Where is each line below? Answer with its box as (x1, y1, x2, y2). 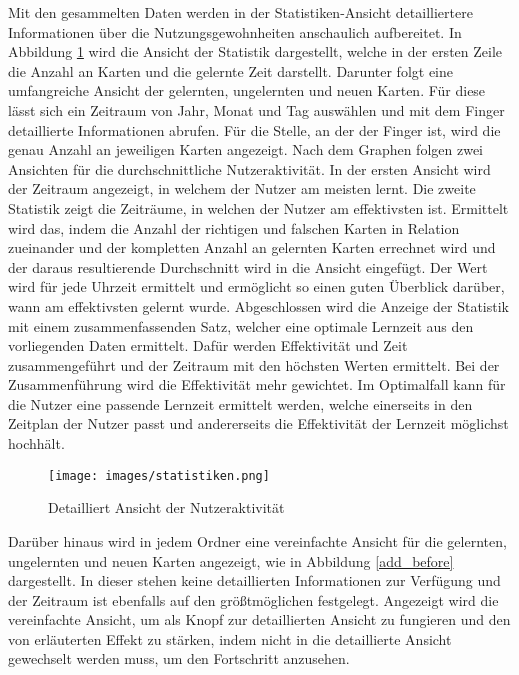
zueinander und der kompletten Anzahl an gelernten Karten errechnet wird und (8, 237, 496, 258)
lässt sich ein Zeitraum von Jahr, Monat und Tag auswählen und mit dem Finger (8, 99, 505, 120)
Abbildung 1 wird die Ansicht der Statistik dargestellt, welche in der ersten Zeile (8, 41, 503, 62)
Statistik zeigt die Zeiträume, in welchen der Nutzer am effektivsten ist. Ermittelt (8, 197, 509, 218)
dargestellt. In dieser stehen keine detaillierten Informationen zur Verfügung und (8, 570, 501, 591)
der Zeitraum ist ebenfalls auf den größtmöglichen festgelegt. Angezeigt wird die (8, 589, 499, 610)
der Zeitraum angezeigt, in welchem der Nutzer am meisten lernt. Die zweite (8, 178, 476, 199)
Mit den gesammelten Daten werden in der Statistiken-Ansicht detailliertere (8, 2, 473, 22)
